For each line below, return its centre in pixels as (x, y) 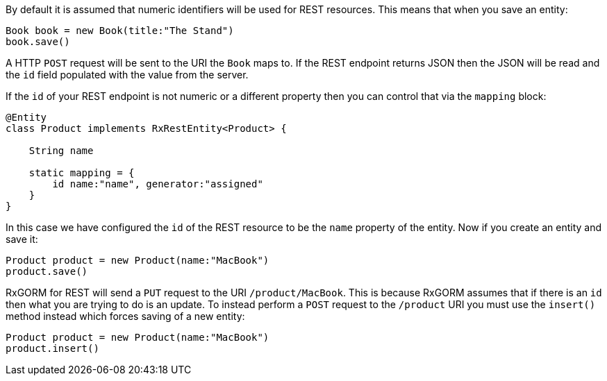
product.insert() (52, 348)
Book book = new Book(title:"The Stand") (120, 31)
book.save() (38, 42)
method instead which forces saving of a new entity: (125, 316)
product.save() (47, 271)
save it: (22, 239)
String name (61, 151)
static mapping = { (82, 173)
